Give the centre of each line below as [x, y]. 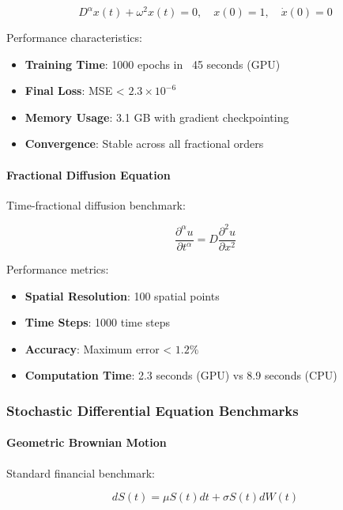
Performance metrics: [58, 269]
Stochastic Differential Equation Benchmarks [153, 410]
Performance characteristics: [74, 38]
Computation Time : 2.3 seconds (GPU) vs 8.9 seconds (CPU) [181, 375]
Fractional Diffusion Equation [89, 174]
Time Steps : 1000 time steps [98, 322]
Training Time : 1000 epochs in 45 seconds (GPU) [153, 64]
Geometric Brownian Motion [87, 442]
